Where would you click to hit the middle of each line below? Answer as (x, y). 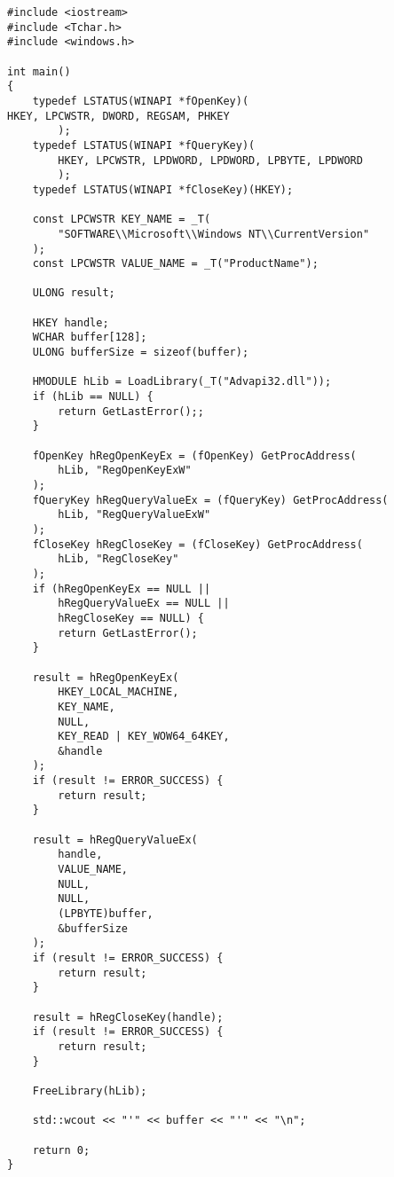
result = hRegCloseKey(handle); (128, 1017)
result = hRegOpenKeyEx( (106, 677)
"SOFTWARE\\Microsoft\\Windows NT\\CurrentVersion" (214, 234)
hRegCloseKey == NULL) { (131, 618)
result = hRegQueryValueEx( (115, 840)
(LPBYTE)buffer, (106, 914)
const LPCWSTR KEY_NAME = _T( (122, 220)
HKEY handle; (71, 322)
